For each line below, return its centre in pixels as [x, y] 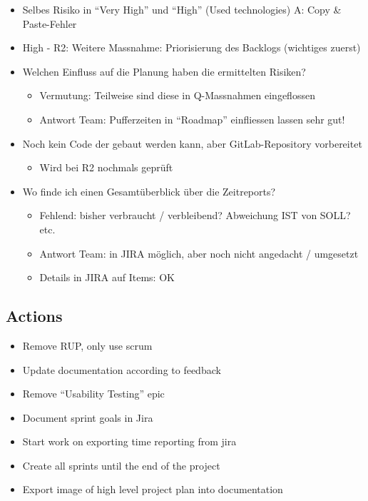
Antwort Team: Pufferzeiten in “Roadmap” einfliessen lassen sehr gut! [192, 119]
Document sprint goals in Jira [88, 417]
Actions [34, 316]
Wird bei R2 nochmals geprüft [106, 167]
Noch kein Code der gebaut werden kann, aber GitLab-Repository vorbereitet [192, 143]
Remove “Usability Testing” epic [93, 394]
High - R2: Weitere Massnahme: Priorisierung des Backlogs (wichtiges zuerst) [191, 47]
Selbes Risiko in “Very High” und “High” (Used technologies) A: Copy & [182, 9]
